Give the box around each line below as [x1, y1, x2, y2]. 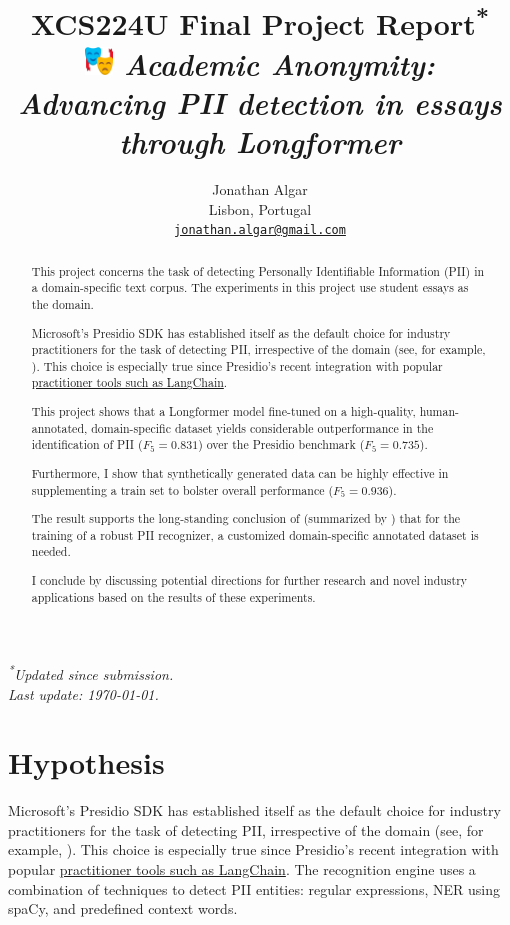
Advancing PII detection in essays [18, 81, 502, 123]
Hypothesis [8, 742, 165, 783]
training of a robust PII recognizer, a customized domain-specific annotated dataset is [31, 526, 479, 543]
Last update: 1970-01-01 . [8, 683, 159, 704]
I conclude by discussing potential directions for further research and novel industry [31, 571, 468, 588]
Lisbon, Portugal [208, 198, 312, 219]
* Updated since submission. [8, 661, 174, 684]
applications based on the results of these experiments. [31, 588, 316, 605]
